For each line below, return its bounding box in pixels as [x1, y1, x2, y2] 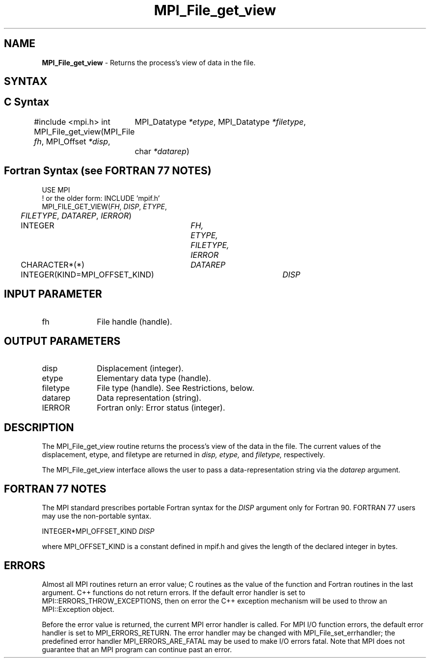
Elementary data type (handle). [97, 373, 211, 384]
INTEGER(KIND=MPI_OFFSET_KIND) [21, 269, 154, 279]
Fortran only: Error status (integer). [97, 403, 225, 413]
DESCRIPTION [4, 421, 74, 434]
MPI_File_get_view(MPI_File [34, 126, 135, 137]
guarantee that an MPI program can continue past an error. [42, 645, 232, 654]
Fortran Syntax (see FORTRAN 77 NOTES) [4, 165, 212, 177]
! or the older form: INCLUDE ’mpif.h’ [42, 193, 160, 202]
